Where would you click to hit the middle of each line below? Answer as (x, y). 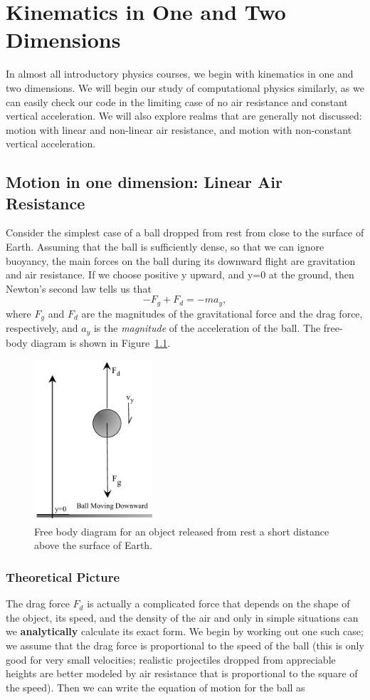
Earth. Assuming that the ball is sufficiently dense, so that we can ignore (165, 247)
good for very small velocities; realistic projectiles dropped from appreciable (171, 659)
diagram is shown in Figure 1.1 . (101, 342)
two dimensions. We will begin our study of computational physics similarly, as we (185, 87)
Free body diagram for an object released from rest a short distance (182, 531)
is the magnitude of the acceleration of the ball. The (207, 328)
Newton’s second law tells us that (79, 288)
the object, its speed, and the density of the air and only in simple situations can (182, 617)
